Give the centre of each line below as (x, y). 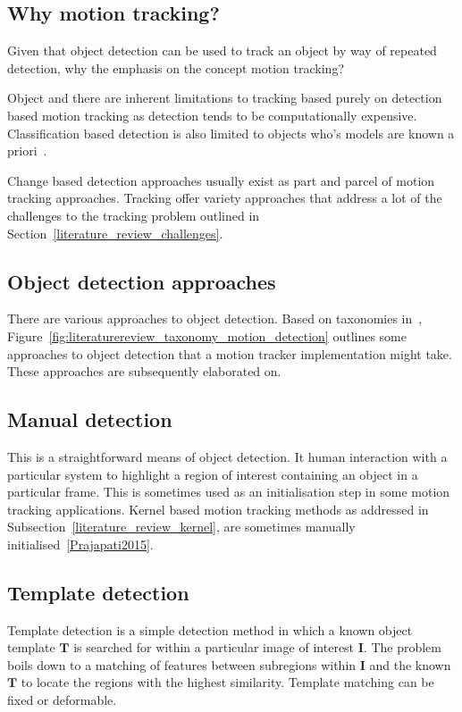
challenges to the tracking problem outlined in (134, 215)
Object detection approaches (142, 281)
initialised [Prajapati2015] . (80, 544)
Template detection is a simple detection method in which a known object (210, 629)
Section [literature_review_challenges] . (115, 233)
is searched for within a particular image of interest (214, 647)
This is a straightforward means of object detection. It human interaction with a (227, 456)
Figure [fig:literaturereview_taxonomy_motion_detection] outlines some (207, 335)
